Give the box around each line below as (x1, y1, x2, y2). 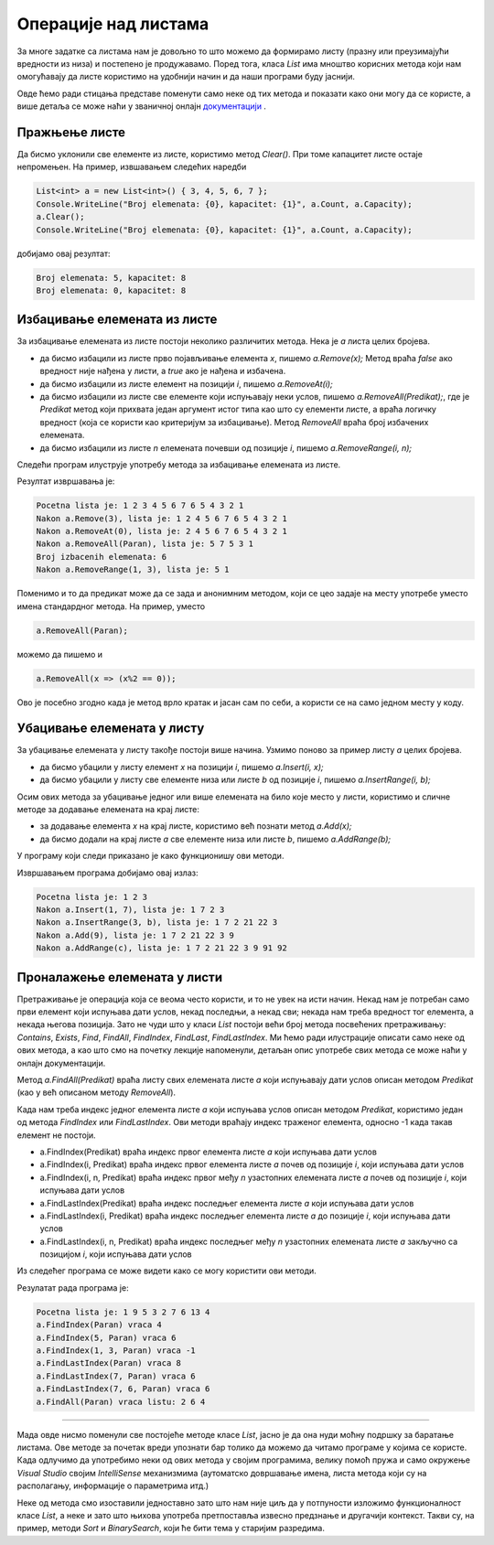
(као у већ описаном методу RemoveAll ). (16, 1087, 177, 1098)
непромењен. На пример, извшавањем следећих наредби (16, 161, 247, 173)
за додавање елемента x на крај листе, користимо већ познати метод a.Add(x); (39, 821, 352, 832)
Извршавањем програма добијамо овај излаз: (16, 867, 199, 878)
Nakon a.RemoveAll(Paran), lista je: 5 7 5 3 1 (36, 539, 253, 549)
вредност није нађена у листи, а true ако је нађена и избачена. (39, 366, 286, 377)
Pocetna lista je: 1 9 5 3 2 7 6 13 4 (36, 1306, 210, 1317)
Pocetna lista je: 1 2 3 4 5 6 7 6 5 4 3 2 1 (36, 500, 244, 511)
